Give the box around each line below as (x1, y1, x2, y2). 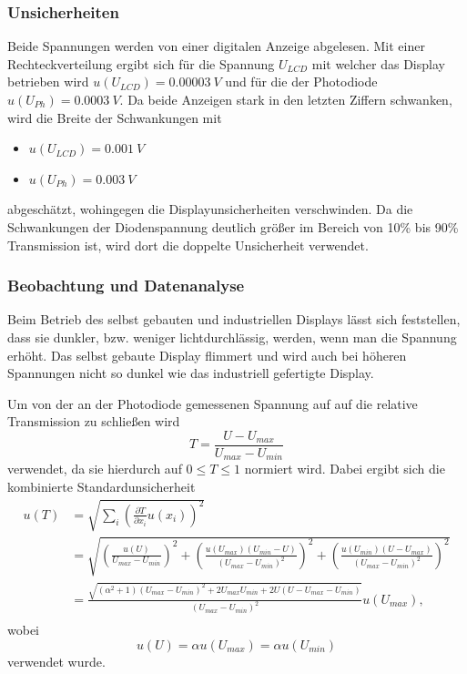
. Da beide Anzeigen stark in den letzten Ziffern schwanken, (119, 90, 452, 108)
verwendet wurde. (7, 652, 106, 671)
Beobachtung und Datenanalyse (7, 274, 245, 297)
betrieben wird (7, 72, 89, 91)
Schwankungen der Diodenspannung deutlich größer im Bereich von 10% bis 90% (7, 217, 459, 236)
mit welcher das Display (311, 54, 445, 73)
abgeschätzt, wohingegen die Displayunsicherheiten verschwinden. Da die (7, 199, 413, 219)
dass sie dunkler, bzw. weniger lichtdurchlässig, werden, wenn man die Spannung (7, 327, 457, 346)
